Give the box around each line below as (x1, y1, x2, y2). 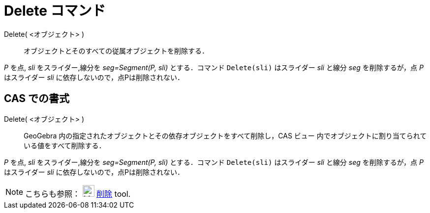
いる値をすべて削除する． (24, 141, 106, 150)
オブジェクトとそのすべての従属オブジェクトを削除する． (24, 46, 209, 55)
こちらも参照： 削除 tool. (25, 188, 131, 199)
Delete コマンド (4, 2, 106, 19)
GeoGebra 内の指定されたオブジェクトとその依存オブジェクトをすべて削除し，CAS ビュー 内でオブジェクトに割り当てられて (24, 131, 427, 140)
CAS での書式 (4, 92, 70, 105)
